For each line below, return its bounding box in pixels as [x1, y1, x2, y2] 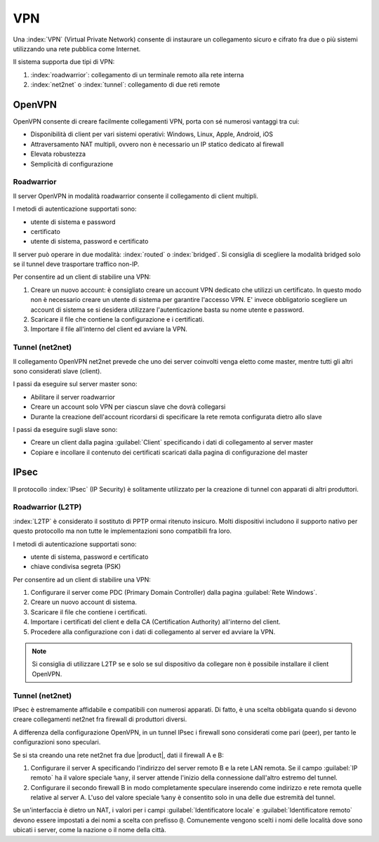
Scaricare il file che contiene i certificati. [30, 607, 147, 616]
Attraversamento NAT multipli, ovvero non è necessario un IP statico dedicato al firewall [30, 140, 284, 148]
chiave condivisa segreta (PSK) [30, 563, 121, 571]
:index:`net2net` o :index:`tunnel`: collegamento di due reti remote [30, 81, 220, 89]
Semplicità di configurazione [30, 159, 114, 168]
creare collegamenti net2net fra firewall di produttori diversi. [13, 715, 187, 723]
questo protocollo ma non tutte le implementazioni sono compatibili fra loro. [13, 527, 232, 535]
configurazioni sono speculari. [13, 738, 101, 746]
